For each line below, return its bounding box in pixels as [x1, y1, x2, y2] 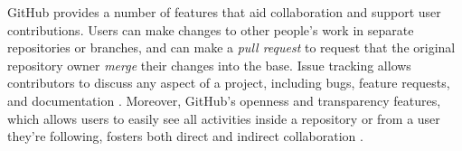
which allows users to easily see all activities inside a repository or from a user [7, 109, 440, 127]
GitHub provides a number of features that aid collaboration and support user [7, 3, 441, 21]
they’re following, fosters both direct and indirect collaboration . [7, 127, 363, 146]
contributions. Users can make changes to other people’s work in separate [7, 20, 414, 39]
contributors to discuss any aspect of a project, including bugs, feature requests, [7, 73, 450, 92]
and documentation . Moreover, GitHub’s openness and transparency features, [7, 90, 441, 109]
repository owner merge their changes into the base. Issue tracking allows [7, 55, 411, 74]
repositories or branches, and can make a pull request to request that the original [7, 38, 456, 57]
